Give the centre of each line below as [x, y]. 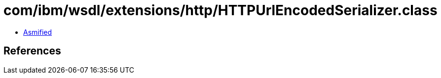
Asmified [38, 32]
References [32, 51]
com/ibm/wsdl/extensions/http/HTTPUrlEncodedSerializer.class [220, 10]
